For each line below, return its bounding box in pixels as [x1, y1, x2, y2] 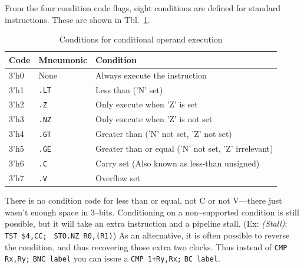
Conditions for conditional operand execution [59, 33, 223, 45]
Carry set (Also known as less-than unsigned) [95, 157, 260, 169]
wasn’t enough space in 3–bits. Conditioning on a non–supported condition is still [5, 205, 299, 218]
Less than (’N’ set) [95, 83, 163, 96]
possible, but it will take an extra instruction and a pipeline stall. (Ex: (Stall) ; [5, 217, 288, 230]
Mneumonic [38, 53, 88, 66]
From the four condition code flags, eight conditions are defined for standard [5, 2, 281, 14]
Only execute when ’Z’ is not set [95, 113, 213, 125]
